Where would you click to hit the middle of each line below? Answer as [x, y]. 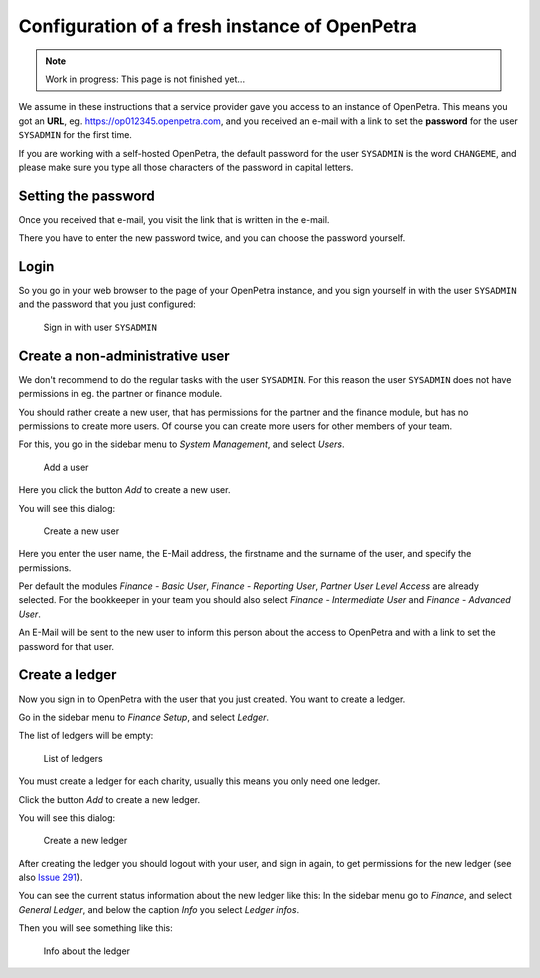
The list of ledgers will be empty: [86, 736]
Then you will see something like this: [96, 928]
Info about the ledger [86, 951]
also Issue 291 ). [50, 877]
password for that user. [66, 646]
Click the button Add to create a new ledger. [109, 799]
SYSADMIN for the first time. [75, 135]
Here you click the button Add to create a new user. [124, 490]
